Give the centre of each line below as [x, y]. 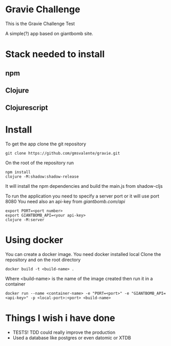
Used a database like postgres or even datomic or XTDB [72, 338]
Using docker [34, 240]
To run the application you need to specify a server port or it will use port [82, 196]
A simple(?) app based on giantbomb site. [49, 33]
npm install [18, 172]
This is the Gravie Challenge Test [40, 24]
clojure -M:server [25, 220]
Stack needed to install [55, 54]
